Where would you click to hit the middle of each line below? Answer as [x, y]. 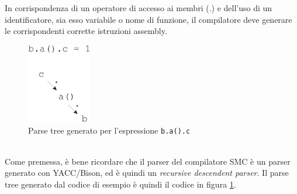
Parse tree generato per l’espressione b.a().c [109, 130]
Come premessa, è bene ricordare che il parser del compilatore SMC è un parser [148, 161]
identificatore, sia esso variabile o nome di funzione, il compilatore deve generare [148, 19]
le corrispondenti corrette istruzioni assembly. [86, 31]
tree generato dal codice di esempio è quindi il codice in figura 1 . [120, 184]
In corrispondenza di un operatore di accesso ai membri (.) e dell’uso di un [139, 8]
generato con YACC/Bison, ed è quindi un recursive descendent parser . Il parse [147, 173]
